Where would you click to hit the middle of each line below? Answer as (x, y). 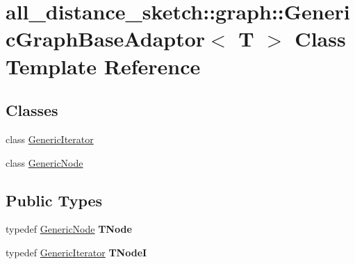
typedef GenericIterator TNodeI (76, 252)
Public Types (54, 200)
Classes (32, 110)
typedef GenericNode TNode (69, 229)
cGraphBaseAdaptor (106, 39)
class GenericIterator (50, 139)
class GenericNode (44, 162)
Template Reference (103, 66)
